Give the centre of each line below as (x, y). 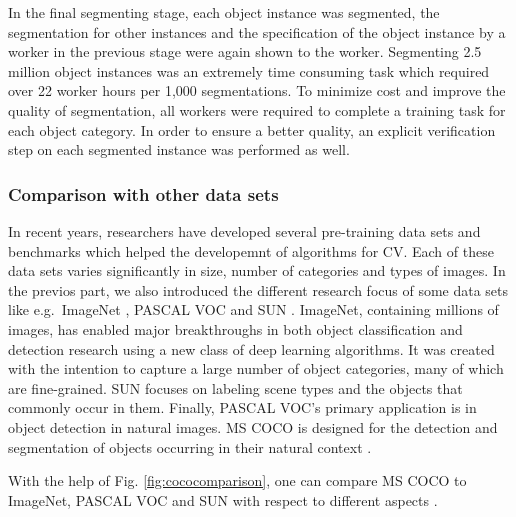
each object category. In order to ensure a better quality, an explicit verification (252, 129)
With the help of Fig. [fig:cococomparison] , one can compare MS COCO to (237, 480)
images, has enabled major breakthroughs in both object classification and (235, 328)
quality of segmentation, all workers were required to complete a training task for (257, 109)
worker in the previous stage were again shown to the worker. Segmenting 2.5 (245, 51)
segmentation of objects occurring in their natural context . (190, 446)
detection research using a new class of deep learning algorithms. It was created (251, 348)
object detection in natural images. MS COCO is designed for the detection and (253, 426)
